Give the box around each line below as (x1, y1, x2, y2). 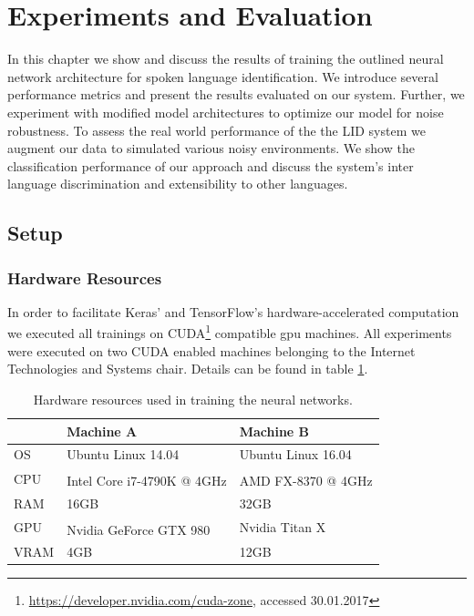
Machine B (239, 421, 310, 440)
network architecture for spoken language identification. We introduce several (7, 67, 438, 86)
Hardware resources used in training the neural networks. (33, 389, 353, 408)
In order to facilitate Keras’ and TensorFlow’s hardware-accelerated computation (7, 302, 459, 321)
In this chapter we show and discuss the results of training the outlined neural (7, 49, 444, 68)
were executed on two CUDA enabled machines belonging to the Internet (7, 341, 416, 360)
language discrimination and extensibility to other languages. (7, 174, 348, 193)
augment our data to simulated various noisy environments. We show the (7, 139, 415, 158)
